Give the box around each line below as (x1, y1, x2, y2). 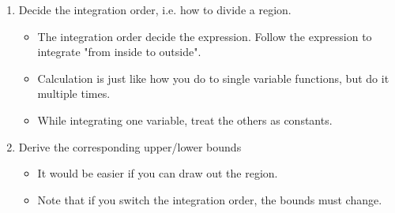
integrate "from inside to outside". (37, 43, 201, 60)
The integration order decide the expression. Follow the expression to (37, 28, 372, 44)
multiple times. (37, 85, 111, 102)
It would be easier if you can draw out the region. (37, 165, 278, 181)
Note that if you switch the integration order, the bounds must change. (37, 191, 382, 207)
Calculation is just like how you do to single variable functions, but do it (37, 69, 389, 86)
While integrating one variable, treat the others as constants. (37, 111, 333, 128)
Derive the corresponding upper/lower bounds (18, 138, 242, 155)
